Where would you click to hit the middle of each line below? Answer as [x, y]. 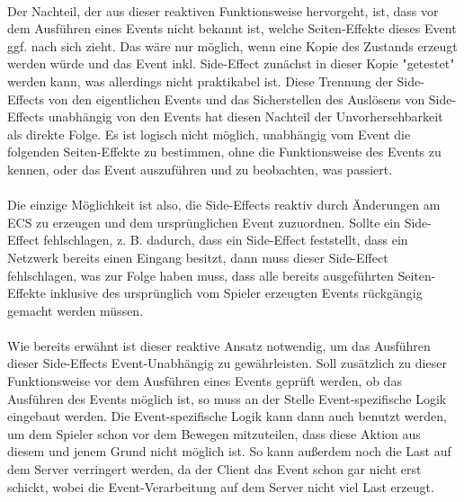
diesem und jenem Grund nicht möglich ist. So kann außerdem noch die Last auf [229, 451]
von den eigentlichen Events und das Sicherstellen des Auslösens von [236, 99]
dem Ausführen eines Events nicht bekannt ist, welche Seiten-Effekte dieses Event [232, 28]
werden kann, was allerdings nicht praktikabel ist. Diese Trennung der [200, 81]
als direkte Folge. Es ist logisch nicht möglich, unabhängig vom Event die [209, 134]
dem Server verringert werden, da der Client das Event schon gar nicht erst [214, 469]
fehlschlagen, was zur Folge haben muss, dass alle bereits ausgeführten [201, 275]
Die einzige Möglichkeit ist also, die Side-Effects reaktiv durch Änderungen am [224, 205]
